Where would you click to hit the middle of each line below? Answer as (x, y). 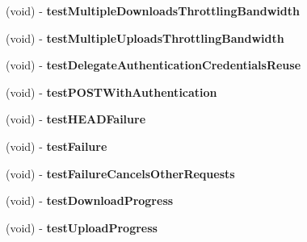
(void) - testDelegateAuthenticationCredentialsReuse (153, 65)
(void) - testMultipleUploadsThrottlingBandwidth (145, 38)
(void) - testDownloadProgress (90, 200)
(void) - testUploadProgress (82, 227)
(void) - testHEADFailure (76, 119)
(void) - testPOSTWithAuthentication (111, 92)
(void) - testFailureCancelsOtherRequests (120, 173)
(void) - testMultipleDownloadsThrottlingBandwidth (153, 10)
